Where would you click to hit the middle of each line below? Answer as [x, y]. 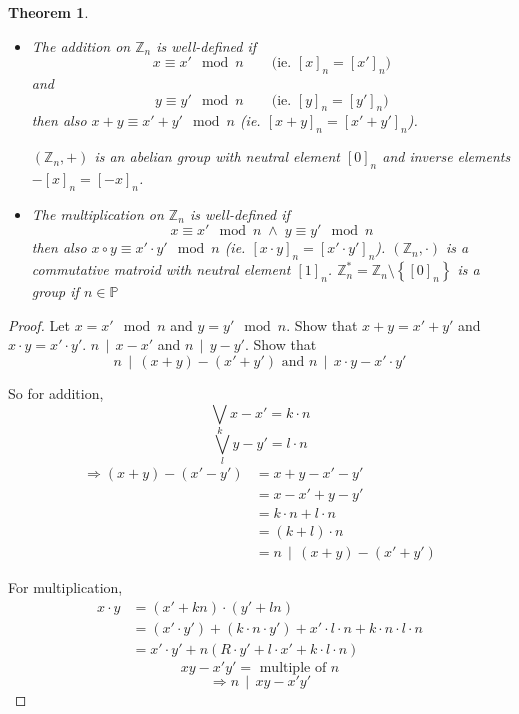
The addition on [81, 45]
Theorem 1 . [48, 12]
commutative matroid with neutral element [161, 269]
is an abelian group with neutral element [217, 156]
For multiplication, [65, 587]
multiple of [293, 668]
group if [55, 291]
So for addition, [56, 392]
